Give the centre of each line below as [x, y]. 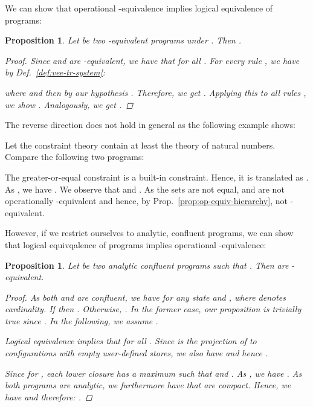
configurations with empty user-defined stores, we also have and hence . [137, 353]
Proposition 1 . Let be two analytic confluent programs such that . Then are [147, 265]
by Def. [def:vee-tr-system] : [55, 72]
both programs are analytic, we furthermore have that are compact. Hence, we [148, 385]
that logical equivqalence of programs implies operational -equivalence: [136, 244]
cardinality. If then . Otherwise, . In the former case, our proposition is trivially [153, 309]
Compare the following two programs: [75, 157]
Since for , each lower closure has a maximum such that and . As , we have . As [153, 373]
